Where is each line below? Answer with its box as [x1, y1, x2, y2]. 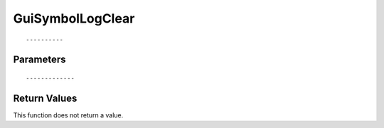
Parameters [13, 54, 66, 66]
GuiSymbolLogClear [13, 11, 135, 26]
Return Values [13, 92, 78, 104]
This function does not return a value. [13, 110, 124, 120]
